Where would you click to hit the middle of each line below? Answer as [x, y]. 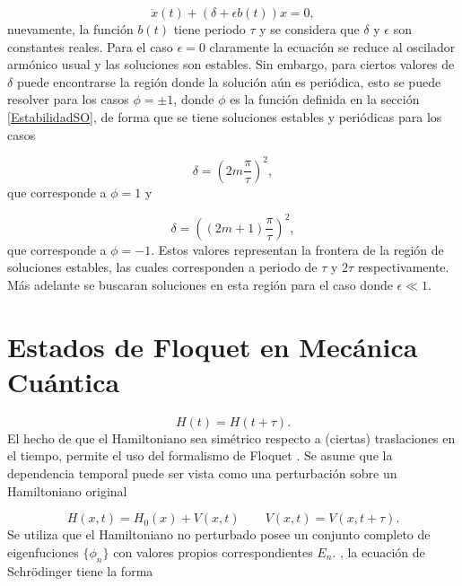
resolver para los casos [68, 99]
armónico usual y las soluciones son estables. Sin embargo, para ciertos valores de [231, 64]
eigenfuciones [43, 551]
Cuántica [64, 381]
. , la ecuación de [379, 551]
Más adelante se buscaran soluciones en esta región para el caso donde [200, 284]
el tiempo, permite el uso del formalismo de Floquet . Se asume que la [200, 455]
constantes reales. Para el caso [90, 46]
